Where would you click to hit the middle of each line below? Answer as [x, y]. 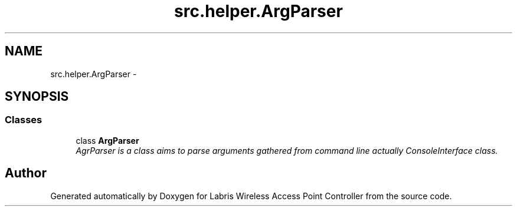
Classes [24, 120]
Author [26, 173]
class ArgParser [107, 140]
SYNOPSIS [37, 97]
